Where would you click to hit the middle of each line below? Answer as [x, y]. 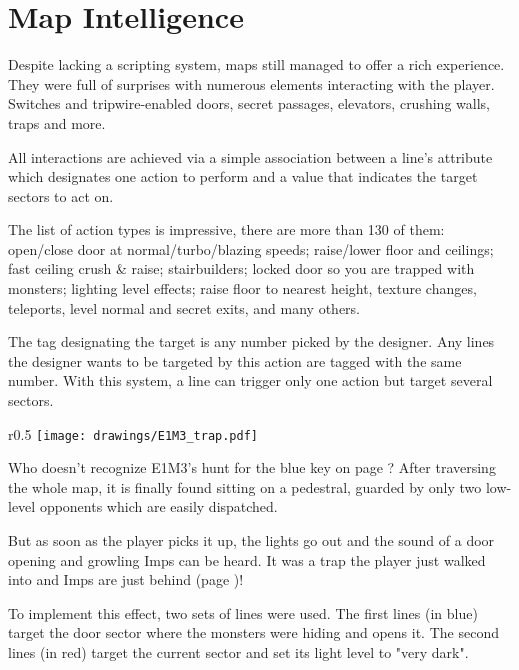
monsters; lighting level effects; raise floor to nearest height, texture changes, [242, 288]
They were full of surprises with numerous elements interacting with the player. [251, 83]
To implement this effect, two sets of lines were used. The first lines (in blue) [243, 612]
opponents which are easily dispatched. [158, 506]
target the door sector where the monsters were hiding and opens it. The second [253, 632]
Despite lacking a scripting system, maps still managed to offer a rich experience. [256, 64]
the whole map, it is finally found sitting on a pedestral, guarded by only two [245, 486]
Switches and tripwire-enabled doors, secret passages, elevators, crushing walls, [249, 103]
